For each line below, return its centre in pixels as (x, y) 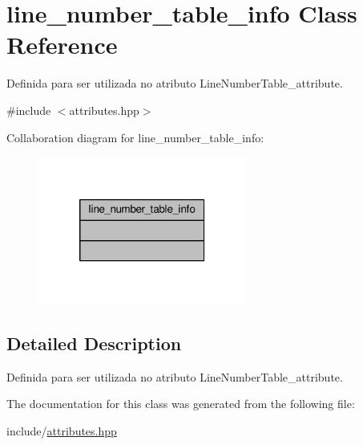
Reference (62, 45)
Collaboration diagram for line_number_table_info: (135, 137)
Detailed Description (94, 343)
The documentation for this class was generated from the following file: (181, 404)
